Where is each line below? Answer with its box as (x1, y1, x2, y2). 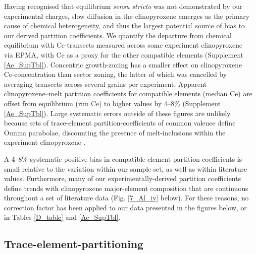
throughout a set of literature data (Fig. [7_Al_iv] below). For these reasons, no (4, 192, 249, 203)
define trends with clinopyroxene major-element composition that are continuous (4, 183, 248, 193)
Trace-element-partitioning (4, 236, 144, 252)
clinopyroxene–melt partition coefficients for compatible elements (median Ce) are (4, 88, 253, 99)
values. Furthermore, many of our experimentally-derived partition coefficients (4, 173, 241, 184)
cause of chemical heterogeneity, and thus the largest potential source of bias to (4, 20, 245, 31)
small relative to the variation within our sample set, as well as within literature (4, 163, 247, 174)
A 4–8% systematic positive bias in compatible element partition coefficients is (4, 153, 242, 164)
